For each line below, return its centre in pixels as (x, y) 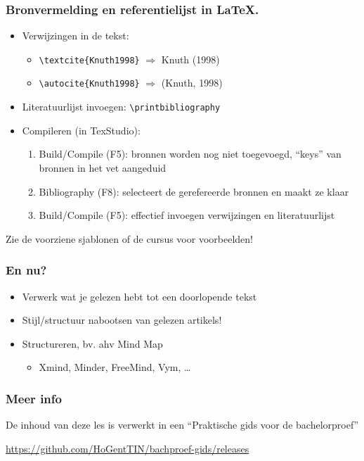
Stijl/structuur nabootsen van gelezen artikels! (122, 320)
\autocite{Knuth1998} (89, 84)
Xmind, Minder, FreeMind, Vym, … (115, 367)
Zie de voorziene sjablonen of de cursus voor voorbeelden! (129, 238)
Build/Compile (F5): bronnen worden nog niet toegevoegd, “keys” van (190, 154)
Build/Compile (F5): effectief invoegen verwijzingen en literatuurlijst (187, 215)
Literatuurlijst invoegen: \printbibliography (121, 107)
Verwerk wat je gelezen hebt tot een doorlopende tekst (139, 296)
